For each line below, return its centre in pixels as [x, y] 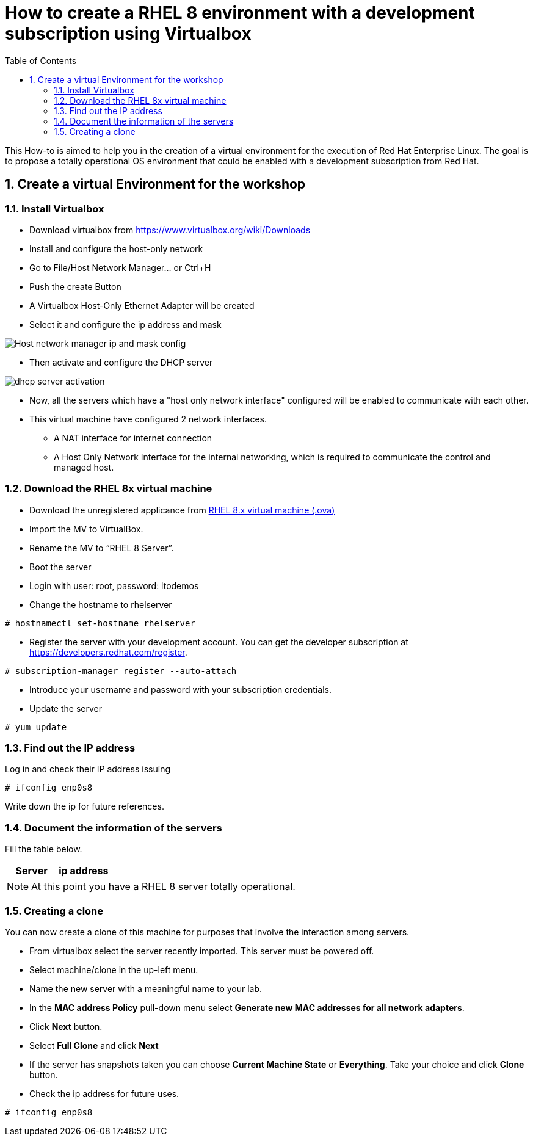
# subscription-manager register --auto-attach [121, 671]
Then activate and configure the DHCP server [121, 362]
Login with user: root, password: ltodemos [114, 585]
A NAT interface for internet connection [133, 438]
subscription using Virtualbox [128, 34]
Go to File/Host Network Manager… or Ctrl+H [120, 267]
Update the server [66, 708]
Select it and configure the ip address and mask [125, 324]
